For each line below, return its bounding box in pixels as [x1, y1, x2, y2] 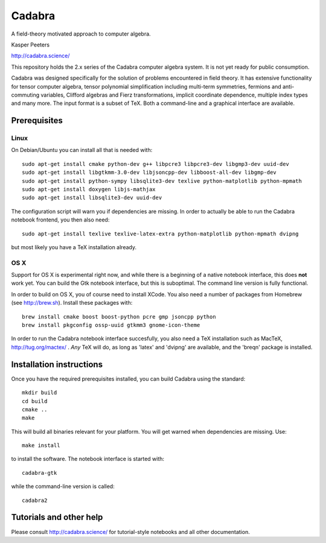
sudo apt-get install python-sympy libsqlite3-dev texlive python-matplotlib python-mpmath [22, 177, 302, 184]
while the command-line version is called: [11, 483, 115, 490]
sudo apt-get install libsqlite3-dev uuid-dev [22, 194, 162, 202]
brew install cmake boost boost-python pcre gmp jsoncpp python [22, 313, 217, 320]
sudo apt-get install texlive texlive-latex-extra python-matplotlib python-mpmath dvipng [22, 230, 299, 237]
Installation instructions [11, 359, 103, 369]
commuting [11, 91, 40, 98]
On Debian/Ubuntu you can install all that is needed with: [11, 147, 153, 154]
